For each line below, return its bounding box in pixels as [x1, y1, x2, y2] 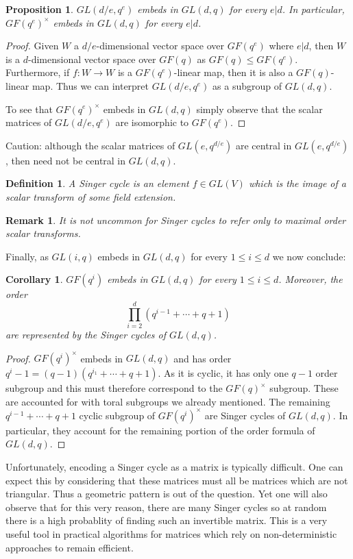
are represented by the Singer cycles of [5, 327, 167, 342]
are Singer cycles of [204, 408, 286, 422]
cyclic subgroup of [79, 408, 156, 422]
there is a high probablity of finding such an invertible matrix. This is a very [5, 513, 328, 527]
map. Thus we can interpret [32, 78, 149, 92]
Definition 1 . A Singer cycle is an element [5, 176, 189, 190]
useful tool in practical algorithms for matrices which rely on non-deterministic [5, 526, 337, 541]
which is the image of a [248, 176, 346, 190]
